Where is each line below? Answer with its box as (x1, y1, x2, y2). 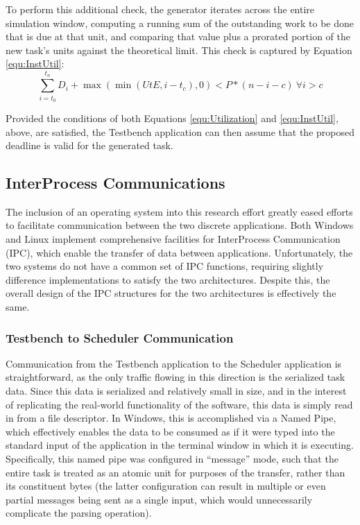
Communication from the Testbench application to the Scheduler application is (6, 356, 342, 370)
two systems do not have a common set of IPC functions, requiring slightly (6, 259, 324, 273)
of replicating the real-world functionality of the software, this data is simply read (6, 397, 353, 411)
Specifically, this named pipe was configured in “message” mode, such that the (6, 451, 338, 466)
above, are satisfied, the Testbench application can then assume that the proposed (6, 124, 354, 139)
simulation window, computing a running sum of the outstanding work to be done (6, 15, 354, 30)
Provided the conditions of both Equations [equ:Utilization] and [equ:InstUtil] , (6, 110, 338, 125)
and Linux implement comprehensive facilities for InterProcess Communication (6, 232, 341, 246)
